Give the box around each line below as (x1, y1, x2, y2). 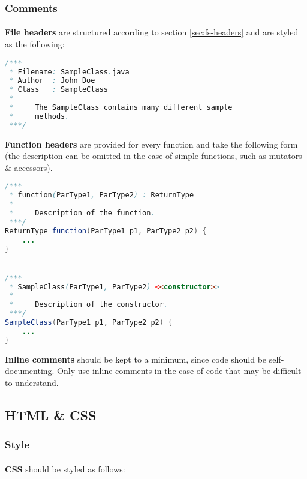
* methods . (9, 112, 70, 121)
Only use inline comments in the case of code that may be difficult (57, 364, 302, 377)
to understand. (5, 376, 59, 388)
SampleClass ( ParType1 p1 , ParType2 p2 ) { (5, 318, 173, 327)
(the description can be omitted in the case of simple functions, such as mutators (5, 149, 302, 162)
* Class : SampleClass (9, 85, 108, 94)
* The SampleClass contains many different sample (9, 103, 233, 112)
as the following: (5, 38, 65, 50)
